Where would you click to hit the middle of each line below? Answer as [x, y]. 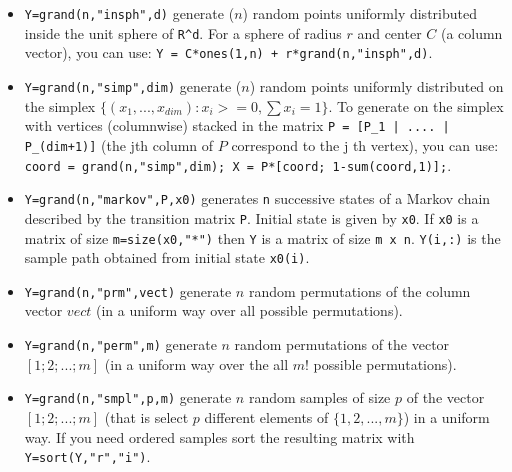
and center [389, 32]
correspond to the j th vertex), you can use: [365, 144]
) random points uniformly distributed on [376, 85]
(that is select [146, 416]
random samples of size [319, 397]
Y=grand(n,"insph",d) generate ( [129, 13]
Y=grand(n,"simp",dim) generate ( [133, 85]
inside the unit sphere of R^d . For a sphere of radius [183, 32]
